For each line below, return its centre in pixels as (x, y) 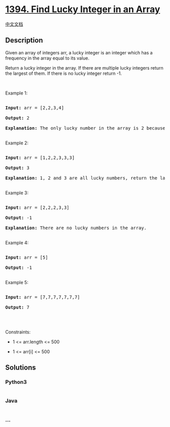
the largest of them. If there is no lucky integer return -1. (64, 73)
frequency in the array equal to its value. (47, 58)
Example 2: (17, 143)
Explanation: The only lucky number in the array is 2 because (85, 128)
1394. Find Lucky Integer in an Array (83, 9)
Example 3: (17, 193)
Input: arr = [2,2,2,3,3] (37, 207)
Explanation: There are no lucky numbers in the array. (76, 228)
